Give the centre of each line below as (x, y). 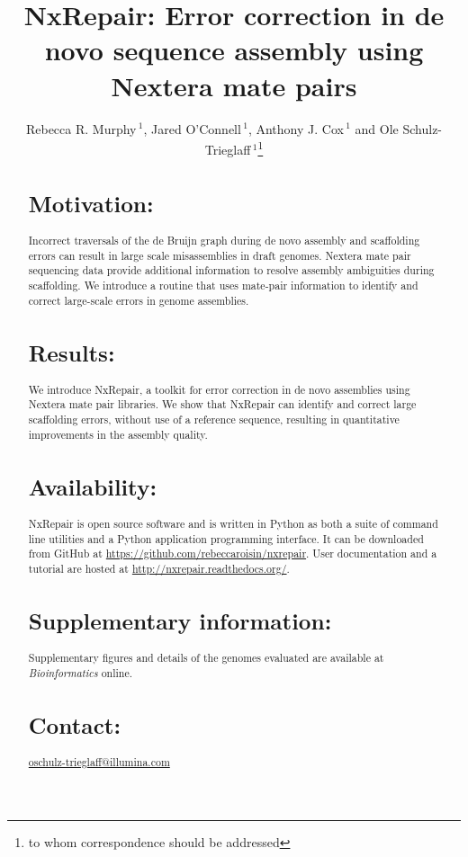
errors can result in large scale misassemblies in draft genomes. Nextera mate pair (220, 255)
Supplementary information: (180, 620)
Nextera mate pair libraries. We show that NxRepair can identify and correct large (222, 404)
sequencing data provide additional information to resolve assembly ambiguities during (231, 270)
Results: (72, 352)
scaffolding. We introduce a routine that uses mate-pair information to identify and (223, 285)
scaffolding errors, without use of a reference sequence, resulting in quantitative (214, 420)
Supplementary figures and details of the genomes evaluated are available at (206, 658)
